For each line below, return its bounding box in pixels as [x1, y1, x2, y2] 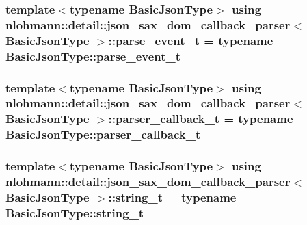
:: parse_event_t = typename [108, 31, 273, 49]
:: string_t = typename [108, 188, 237, 205]
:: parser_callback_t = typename [108, 110, 293, 127]
